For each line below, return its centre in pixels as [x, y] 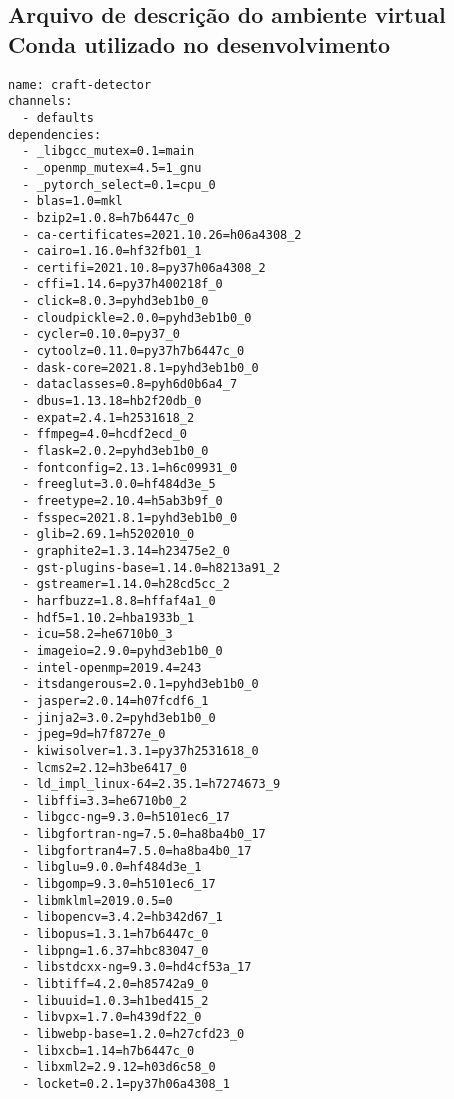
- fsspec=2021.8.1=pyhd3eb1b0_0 [130, 517]
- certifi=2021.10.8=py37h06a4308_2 [144, 267]
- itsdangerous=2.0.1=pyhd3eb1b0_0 [140, 684]
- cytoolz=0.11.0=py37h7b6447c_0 [133, 351]
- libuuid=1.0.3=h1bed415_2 [115, 1000]
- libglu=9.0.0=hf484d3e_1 [112, 867]
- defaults [58, 117]
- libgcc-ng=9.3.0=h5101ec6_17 [126, 817]
